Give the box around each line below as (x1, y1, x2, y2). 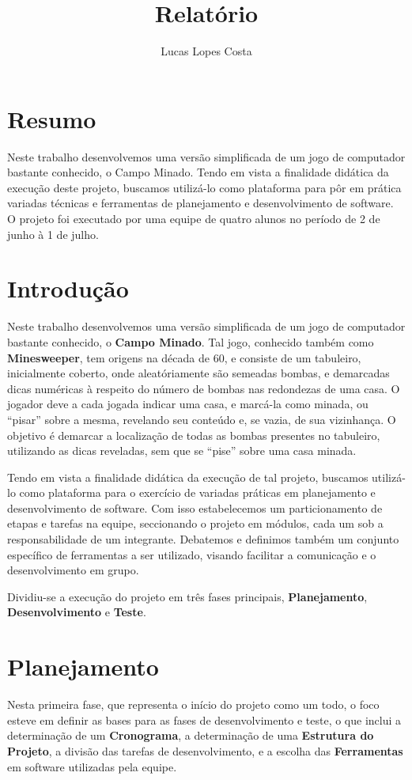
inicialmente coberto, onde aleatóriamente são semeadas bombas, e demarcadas (7, 365, 390, 381)
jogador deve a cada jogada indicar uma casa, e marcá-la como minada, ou (7, 396, 369, 412)
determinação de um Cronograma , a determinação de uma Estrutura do (7, 727, 374, 744)
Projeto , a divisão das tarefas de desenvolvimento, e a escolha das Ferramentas (7, 742, 403, 759)
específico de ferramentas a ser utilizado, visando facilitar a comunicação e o (7, 546, 376, 562)
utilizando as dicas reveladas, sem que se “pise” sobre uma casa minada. (7, 442, 357, 459)
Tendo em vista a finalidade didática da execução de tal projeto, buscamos (7, 468, 369, 485)
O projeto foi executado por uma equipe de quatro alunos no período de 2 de (7, 210, 380, 227)
